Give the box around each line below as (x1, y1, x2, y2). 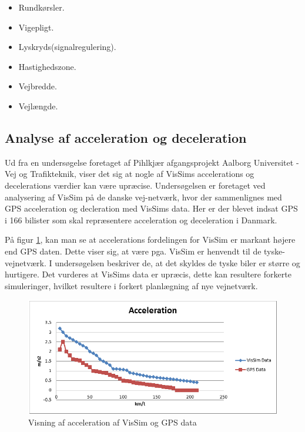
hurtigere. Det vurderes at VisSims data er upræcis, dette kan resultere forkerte (5, 268, 291, 280)
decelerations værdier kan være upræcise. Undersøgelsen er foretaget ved (5, 179, 266, 191)
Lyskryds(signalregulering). (18, 41, 116, 53)
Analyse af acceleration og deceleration (5, 128, 247, 146)
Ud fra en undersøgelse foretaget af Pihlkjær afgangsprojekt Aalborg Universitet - (5, 156, 299, 168)
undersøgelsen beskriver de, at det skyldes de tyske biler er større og (55, 256, 300, 269)
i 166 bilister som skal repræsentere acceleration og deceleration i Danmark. (5, 213, 277, 226)
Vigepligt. (18, 21, 54, 33)
